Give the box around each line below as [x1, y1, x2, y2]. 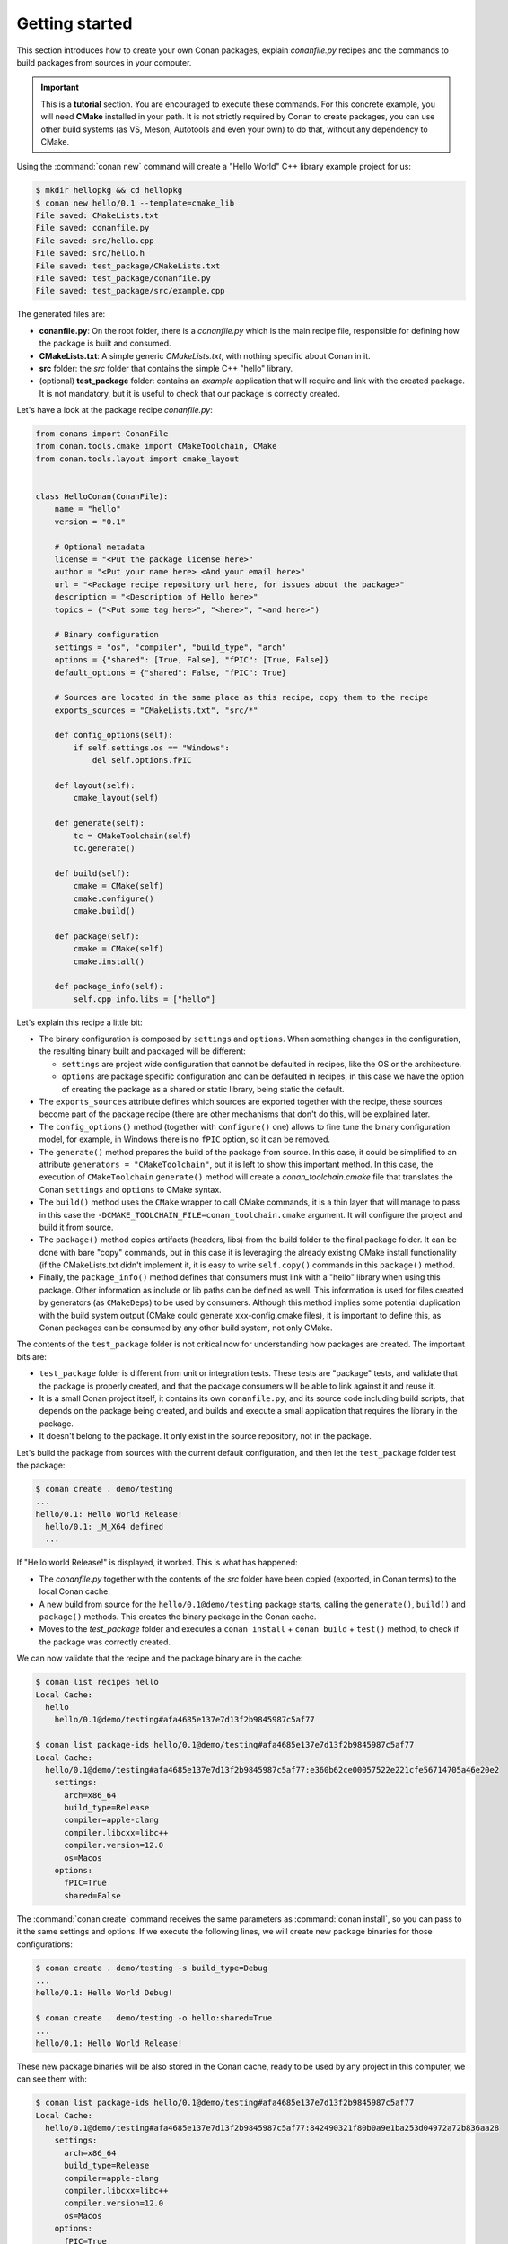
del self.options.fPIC [92, 755, 192, 766]
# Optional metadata [54, 541, 145, 552]
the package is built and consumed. [39, 337, 171, 349]
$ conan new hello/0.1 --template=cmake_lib [35, 197, 235, 208]
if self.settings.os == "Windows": [73, 742, 231, 753]
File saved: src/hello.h [35, 248, 145, 259]
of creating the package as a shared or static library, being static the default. [61, 1083, 345, 1094]
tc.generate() [73, 843, 136, 853]
